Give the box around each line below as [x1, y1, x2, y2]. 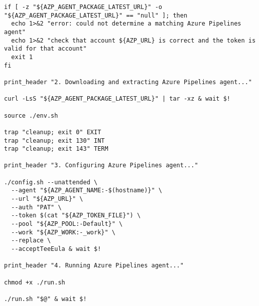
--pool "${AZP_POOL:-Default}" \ [11, 220, 123, 228]
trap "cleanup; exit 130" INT [4, 137, 105, 144]
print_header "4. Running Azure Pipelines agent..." [4, 262, 184, 269]
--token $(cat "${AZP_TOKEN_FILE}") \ [11, 212, 141, 219]
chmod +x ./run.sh [4, 278, 65, 286]
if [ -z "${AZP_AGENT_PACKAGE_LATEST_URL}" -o [4, 4, 162, 11]
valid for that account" [4, 45, 87, 53]
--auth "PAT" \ [11, 203, 62, 211]
